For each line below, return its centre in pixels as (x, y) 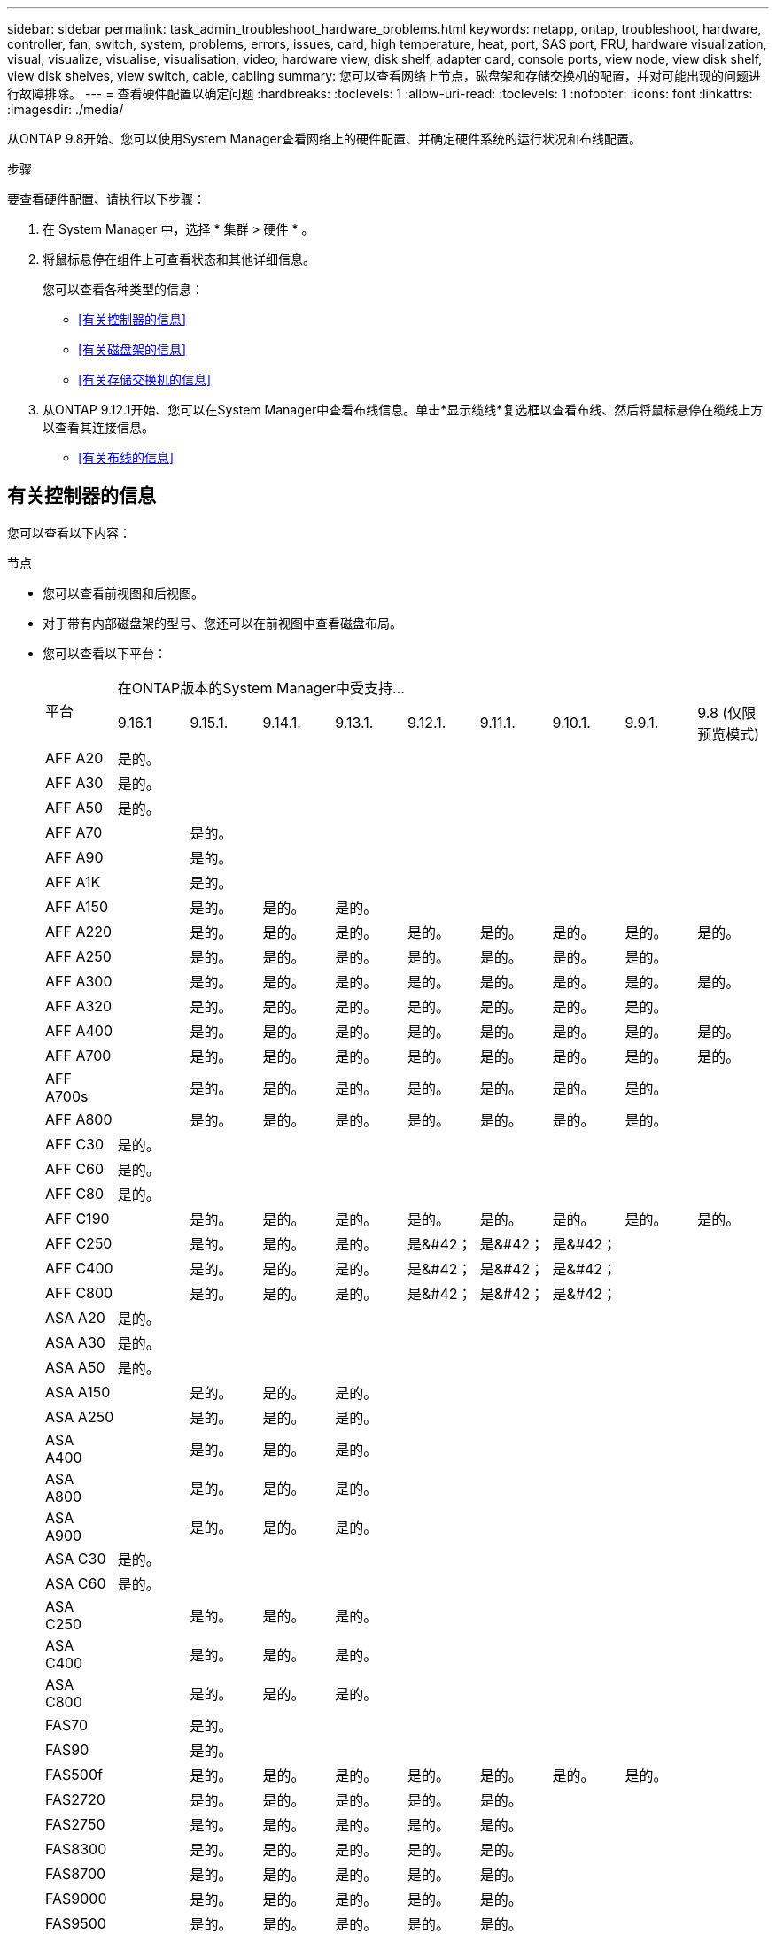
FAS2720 (75, 1799)
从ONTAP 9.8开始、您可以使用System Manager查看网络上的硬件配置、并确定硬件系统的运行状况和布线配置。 (325, 139)
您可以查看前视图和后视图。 (123, 592)
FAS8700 (76, 1873)
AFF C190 (78, 1218)
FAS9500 (76, 1923)
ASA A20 (75, 1317)
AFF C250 (79, 1243)
